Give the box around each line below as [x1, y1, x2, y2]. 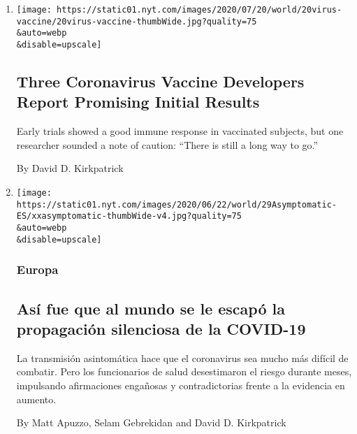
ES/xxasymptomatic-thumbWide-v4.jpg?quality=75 [16, 211, 242, 222]
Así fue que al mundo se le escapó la [16, 297, 285, 319]
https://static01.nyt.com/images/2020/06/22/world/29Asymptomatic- [16, 199, 337, 210]
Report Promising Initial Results [16, 91, 260, 113]
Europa [16, 261, 59, 278]
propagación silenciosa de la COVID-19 [16, 317, 306, 339]
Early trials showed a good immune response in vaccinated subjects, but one [16, 124, 344, 138]
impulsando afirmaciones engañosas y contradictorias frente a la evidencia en [16, 377, 345, 392]
